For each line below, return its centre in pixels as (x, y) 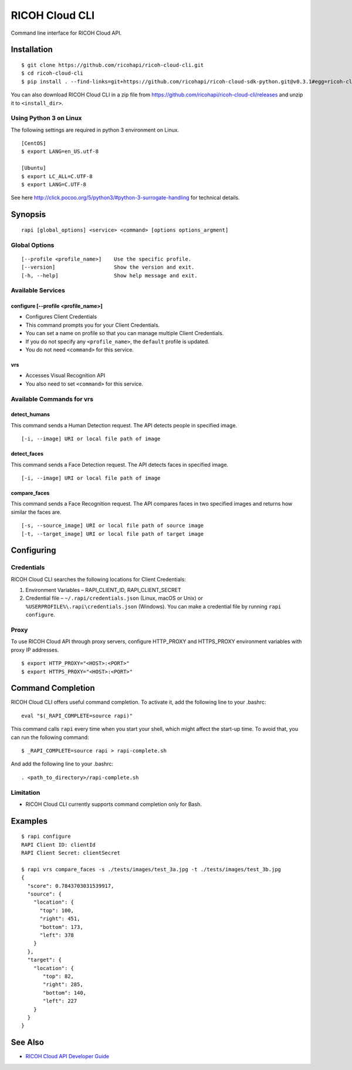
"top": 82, (59, 976)
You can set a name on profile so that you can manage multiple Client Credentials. (125, 333)
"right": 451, (60, 919)
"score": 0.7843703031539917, (71, 886)
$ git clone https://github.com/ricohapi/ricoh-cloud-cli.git (113, 65)
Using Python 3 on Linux (46, 118)
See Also (27, 1043)
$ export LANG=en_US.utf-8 (60, 152)
